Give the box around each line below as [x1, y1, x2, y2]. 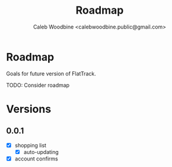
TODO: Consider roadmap [6, 81, 70, 89]
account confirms [14, 155, 58, 162]
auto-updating [23, 148, 59, 155]
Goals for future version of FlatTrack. [6, 70, 97, 77]
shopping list [14, 141, 46, 149]
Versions [6, 102, 52, 116]
